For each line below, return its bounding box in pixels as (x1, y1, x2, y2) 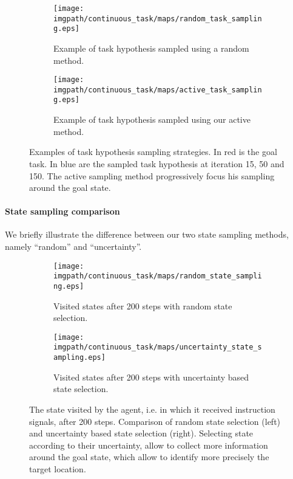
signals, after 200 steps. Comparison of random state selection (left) (29, 415, 281, 427)
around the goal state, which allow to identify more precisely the (29, 450, 269, 463)
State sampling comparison (5, 205, 120, 218)
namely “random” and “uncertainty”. (5, 240, 142, 253)
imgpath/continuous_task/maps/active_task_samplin (53, 85, 262, 94)
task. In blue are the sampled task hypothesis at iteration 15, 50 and (29, 157, 285, 170)
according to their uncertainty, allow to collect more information (29, 438, 268, 451)
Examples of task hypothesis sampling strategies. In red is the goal (29, 145, 277, 158)
